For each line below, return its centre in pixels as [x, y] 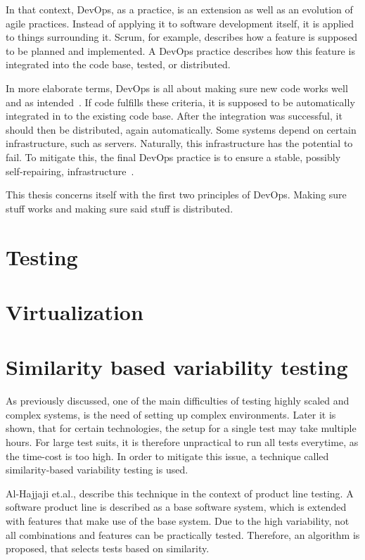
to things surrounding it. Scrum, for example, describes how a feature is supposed [182, 37]
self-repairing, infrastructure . [70, 171]
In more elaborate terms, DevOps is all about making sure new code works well [177, 88]
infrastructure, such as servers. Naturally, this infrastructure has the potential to [179, 143]
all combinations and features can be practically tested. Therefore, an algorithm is [183, 534]
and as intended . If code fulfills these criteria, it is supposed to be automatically [180, 102]
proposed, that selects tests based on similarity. [108, 548]
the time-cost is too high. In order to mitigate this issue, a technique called [167, 456]
